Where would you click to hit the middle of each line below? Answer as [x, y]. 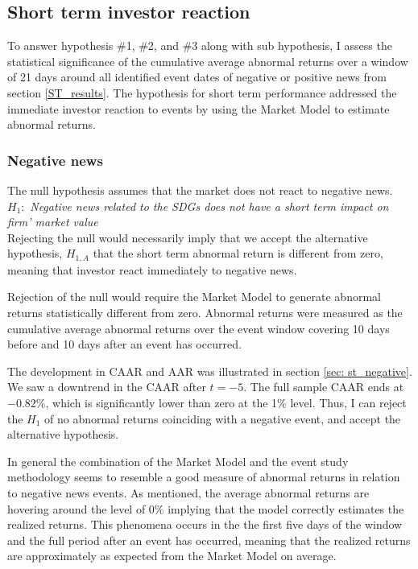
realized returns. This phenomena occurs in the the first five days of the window [205, 524]
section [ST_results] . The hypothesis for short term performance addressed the [202, 92]
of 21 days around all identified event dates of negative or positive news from [197, 77]
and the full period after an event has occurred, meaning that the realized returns [209, 540]
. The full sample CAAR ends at [324, 387]
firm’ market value [53, 222]
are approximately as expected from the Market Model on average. [172, 556]
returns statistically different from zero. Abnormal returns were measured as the [205, 312]
